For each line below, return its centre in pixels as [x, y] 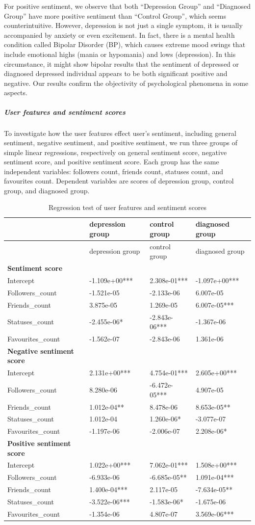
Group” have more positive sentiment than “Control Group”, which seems [115, 15]
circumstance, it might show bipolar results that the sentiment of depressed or [122, 64]
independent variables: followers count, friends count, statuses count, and [114, 171]
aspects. [16, 92]
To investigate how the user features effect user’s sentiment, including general [120, 133]
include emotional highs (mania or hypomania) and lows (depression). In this [120, 54]
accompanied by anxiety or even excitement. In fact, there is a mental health [119, 35]
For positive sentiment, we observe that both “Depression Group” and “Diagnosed [127, 6]
